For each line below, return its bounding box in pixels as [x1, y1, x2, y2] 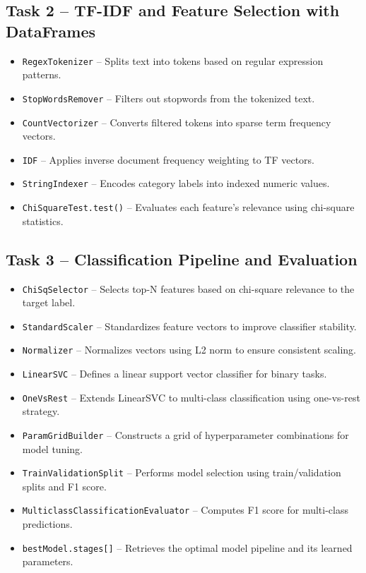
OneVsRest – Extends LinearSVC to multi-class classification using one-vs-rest [22, 390, 360, 404]
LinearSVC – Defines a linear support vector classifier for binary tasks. [22, 366, 327, 381]
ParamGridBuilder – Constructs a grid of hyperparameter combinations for [22, 427, 349, 442]
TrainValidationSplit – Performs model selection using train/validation [22, 465, 341, 480]
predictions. [22, 517, 73, 531]
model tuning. [22, 441, 83, 456]
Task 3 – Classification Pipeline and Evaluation [6, 248, 358, 270]
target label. [22, 295, 76, 310]
